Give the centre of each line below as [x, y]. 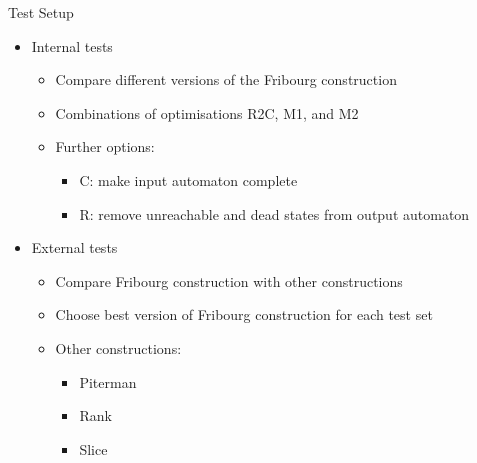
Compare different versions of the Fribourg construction [226, 79]
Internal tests [72, 45]
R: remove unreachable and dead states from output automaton [274, 213]
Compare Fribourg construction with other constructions [229, 280]
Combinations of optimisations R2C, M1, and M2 [207, 112]
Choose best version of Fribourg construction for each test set [244, 314]
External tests [74, 247]
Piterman [108, 381]
